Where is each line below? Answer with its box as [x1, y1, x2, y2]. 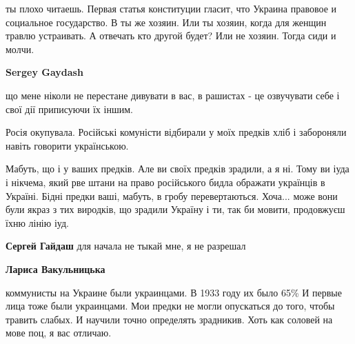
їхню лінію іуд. [6, 215, 69, 230]
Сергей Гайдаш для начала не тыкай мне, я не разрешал [6, 239, 246, 253]
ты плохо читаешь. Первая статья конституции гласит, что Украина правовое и [6, 1, 336, 15]
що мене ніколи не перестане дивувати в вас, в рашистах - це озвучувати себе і [6, 88, 340, 102]
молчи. [6, 41, 34, 56]
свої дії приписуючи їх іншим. [6, 101, 133, 116]
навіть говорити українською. [6, 138, 129, 152]
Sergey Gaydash [6, 65, 83, 79]
